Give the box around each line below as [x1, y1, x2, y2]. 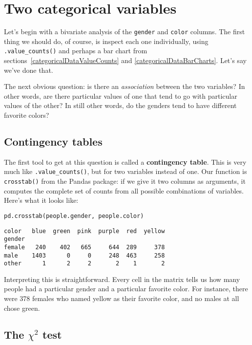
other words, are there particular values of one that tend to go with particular [4, 90, 237, 101]
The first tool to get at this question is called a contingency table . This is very [4, 156, 247, 167]
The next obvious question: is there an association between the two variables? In [4, 81, 245, 91]
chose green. [4, 302, 40, 313]
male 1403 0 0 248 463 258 [4, 252, 165, 259]
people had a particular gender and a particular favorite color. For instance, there [4, 283, 248, 294]
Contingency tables [4, 133, 103, 149]
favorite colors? [4, 110, 49, 120]
